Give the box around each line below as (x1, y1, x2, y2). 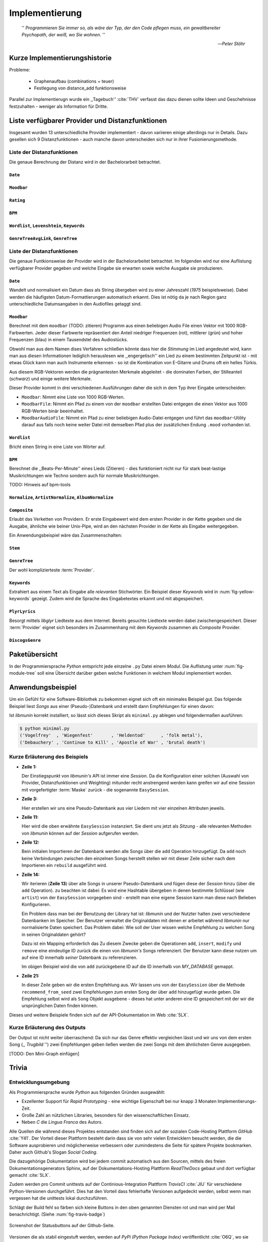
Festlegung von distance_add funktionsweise (34, 85, 127, 91)
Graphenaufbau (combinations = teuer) (34, 78, 114, 84)
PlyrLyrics (9, 609, 36, 615)
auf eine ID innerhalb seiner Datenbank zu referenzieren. (21, 954, 137, 960)
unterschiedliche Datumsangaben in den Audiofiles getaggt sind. (9, 301, 142, 307)
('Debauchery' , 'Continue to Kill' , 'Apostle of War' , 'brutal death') (19, 739, 206, 745)
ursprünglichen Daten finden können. (21, 1003, 98, 1009)
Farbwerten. (9, 329, 34, 335)
